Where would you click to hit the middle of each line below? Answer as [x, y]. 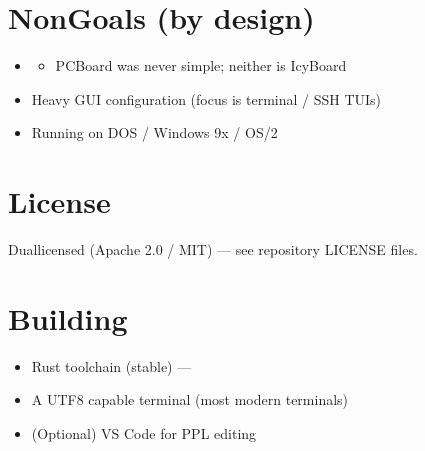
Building [68, 317]
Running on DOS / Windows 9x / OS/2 [154, 132]
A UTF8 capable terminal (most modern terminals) [190, 399]
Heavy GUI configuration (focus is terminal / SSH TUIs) [206, 98]
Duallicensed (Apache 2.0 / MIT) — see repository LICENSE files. [213, 249]
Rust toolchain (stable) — [111, 365]
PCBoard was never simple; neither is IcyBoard [201, 65]
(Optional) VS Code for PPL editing [144, 432]
